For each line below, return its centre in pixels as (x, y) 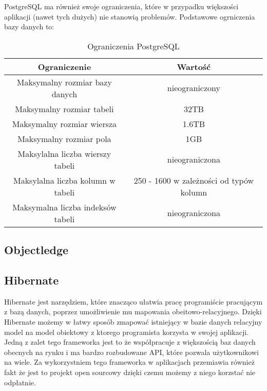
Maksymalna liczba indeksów (64, 207)
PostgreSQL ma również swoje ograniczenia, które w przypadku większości (121, 6)
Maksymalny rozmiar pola (64, 138)
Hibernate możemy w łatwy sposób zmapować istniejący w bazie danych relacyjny (133, 321)
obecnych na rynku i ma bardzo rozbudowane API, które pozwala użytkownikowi (131, 352)
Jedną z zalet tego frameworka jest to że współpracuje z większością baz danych (130, 342)
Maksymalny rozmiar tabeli (64, 109)
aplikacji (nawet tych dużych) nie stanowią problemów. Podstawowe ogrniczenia (130, 16)
